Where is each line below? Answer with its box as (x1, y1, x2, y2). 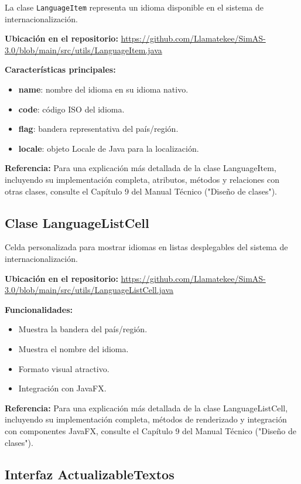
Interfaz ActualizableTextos (5, 465, 175, 483)
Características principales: (5, 63, 116, 76)
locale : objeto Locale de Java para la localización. (18, 142, 199, 154)
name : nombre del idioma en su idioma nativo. (18, 83, 189, 96)
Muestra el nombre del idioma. (18, 342, 129, 355)
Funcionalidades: (5, 303, 73, 315)
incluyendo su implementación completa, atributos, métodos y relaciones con (5, 173, 279, 185)
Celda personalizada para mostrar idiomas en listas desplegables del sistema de (5, 241, 288, 253)
